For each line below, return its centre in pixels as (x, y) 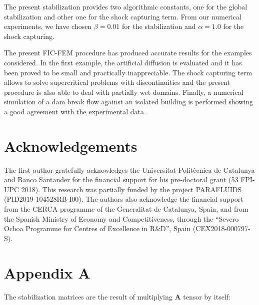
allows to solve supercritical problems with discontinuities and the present (117, 82)
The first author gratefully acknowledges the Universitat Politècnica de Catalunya (129, 169)
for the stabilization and (159, 26)
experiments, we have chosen (48, 26)
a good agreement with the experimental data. (75, 111)
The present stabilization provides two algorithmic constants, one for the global (126, 6)
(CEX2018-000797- (221, 228)
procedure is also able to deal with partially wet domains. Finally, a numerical (124, 92)
